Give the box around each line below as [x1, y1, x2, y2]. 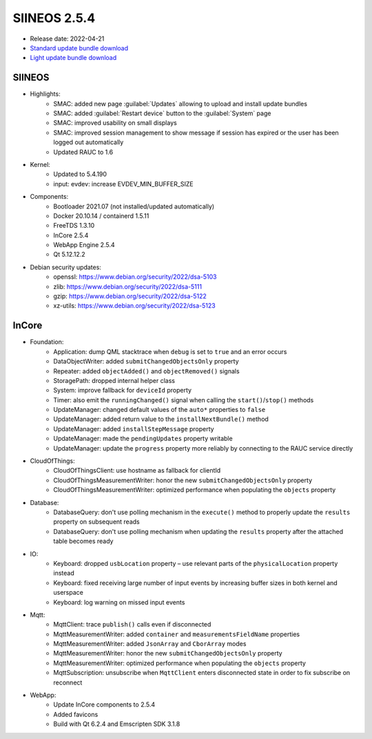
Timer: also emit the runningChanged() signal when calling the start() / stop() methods [53, 395, 314, 404]
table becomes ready [53, 537, 114, 545]
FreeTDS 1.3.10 [53, 221, 95, 230]
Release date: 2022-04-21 [30, 35, 105, 43]
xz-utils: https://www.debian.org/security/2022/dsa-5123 [53, 302, 216, 310]
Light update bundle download [30, 54, 117, 62]
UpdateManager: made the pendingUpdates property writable [53, 435, 234, 443]
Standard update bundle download [30, 43, 129, 52]
